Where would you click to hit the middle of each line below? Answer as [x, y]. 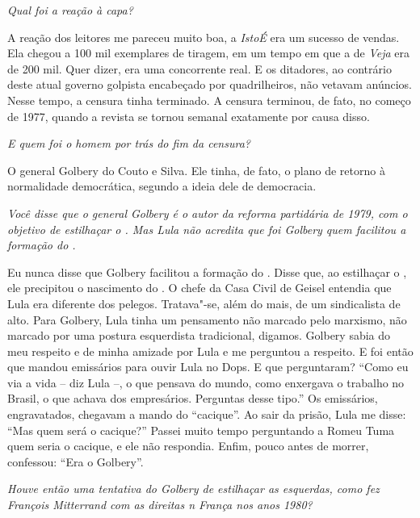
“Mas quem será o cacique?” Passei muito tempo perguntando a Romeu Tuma [201, 430]
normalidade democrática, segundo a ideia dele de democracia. [162, 186]
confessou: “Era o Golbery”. [76, 461]
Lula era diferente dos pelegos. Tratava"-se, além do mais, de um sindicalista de [204, 303]
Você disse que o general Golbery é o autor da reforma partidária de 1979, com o [208, 213]
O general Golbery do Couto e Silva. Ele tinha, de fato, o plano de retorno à [196, 170]
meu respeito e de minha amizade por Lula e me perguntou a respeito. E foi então [210, 351]
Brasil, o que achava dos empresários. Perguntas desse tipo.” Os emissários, [193, 398]
